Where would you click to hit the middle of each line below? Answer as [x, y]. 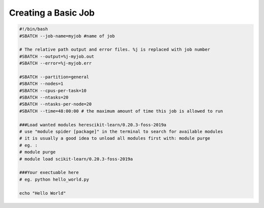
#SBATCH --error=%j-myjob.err [55, 63]
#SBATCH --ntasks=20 [44, 97]
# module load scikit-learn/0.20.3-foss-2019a [76, 159]
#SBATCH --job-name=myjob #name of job [67, 36]
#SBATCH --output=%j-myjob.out [57, 56]
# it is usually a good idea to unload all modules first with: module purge [115, 138]
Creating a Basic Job [52, 13]
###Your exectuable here [49, 173]
